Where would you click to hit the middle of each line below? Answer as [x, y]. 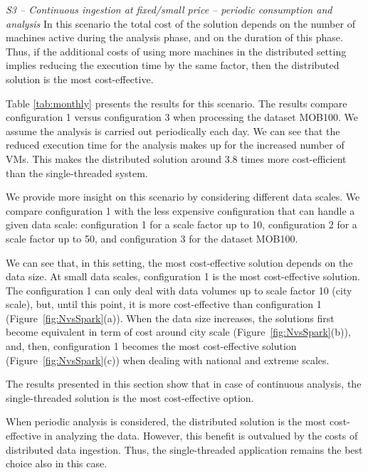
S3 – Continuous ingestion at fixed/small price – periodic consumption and [169, 9]
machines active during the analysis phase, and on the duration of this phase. [174, 37]
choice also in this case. [57, 463]
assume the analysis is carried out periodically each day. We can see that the [173, 131]
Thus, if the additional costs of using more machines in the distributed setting [176, 51]
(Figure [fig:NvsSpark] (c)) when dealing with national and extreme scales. [168, 360]
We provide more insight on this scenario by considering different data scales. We [183, 197]
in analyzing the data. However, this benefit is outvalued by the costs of [201, 436]
